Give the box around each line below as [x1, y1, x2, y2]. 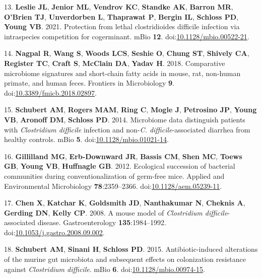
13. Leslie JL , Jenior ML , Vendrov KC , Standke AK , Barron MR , [4, 2, 233, 12]
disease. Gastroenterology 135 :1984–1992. [37, 217, 166, 228]
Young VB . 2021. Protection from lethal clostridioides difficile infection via [4, 21, 240, 32]
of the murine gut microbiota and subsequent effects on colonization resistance [4, 254, 246, 264]
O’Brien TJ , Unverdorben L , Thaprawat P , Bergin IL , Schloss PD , [4, 11, 239, 22]
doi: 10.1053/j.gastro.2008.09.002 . [4, 227, 105, 237]
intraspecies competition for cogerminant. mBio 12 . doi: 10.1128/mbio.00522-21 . [4, 31, 249, 41]
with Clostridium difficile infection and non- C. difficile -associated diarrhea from [4, 124, 250, 134]
